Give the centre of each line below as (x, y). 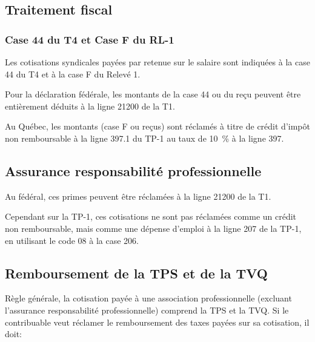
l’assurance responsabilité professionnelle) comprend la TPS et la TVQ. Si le (147, 310)
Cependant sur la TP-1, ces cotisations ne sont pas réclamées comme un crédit (151, 216)
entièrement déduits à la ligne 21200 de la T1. (90, 106)
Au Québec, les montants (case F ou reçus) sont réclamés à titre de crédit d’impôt (157, 126)
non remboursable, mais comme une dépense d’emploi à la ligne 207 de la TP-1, (153, 228)
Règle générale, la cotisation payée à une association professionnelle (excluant (148, 298)
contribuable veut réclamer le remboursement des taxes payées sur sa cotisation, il (157, 322)
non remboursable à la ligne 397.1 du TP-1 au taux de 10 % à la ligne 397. (144, 138)
